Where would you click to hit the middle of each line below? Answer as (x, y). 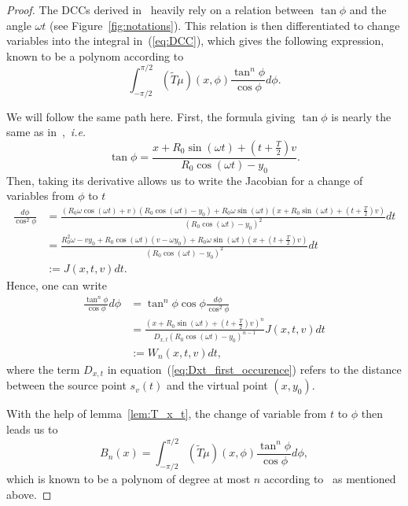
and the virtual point (217, 385)
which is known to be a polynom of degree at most (129, 478)
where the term (43, 369)
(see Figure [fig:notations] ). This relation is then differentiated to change (225, 25)
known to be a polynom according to (95, 55)
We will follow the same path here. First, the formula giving (151, 116)
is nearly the (361, 116)
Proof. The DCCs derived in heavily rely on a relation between (160, 9)
